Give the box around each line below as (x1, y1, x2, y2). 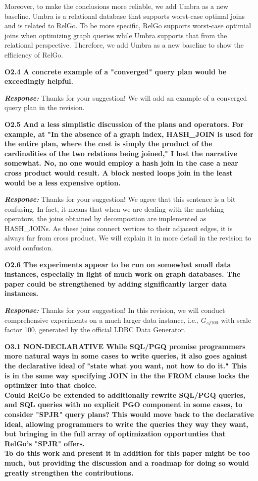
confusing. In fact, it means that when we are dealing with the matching (4, 203, 224, 214)
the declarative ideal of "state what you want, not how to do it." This (4, 361, 247, 370)
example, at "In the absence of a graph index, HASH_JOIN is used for (4, 128, 254, 139)
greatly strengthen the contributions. (4, 467, 134, 478)
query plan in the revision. (4, 102, 85, 113)
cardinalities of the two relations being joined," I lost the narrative (4, 148, 237, 158)
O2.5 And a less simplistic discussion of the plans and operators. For (4, 119, 244, 129)
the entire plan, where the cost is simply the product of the (4, 138, 212, 149)
